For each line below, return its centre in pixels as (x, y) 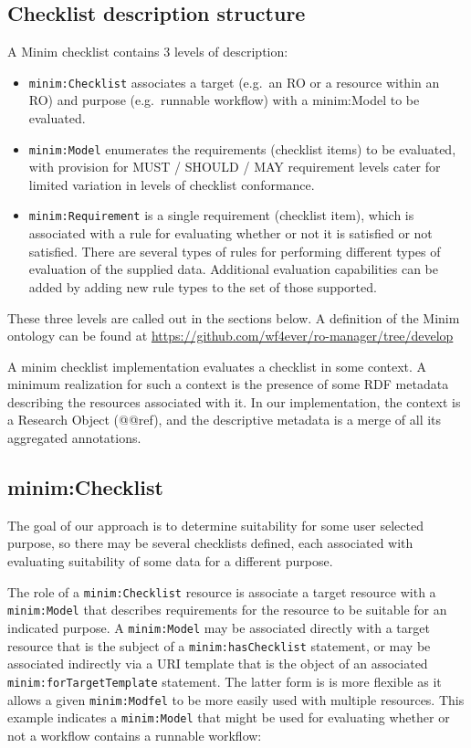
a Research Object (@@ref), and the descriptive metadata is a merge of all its (225, 420)
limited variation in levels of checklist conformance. (172, 184)
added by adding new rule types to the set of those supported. (203, 286)
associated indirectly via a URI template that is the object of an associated (218, 664)
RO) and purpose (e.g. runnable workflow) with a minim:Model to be (224, 100)
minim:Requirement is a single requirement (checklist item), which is (221, 215)
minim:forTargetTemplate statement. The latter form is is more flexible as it (225, 681)
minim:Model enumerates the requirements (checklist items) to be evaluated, (242, 148)
